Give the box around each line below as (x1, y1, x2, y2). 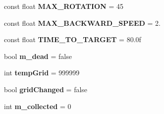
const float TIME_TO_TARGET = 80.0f (4, 34, 141, 45)
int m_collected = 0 (4, 101, 71, 111)
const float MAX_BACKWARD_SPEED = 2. (4, 17, 161, 28)
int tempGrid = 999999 (4, 67, 80, 78)
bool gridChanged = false (4, 84, 88, 94)
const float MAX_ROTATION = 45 (4, 1, 123, 11)
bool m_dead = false (4, 51, 72, 61)
